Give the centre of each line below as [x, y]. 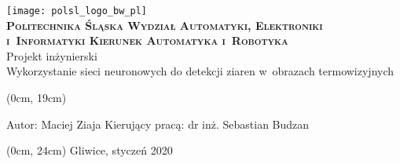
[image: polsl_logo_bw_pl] [77, 11]
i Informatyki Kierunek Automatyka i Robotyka [147, 40]
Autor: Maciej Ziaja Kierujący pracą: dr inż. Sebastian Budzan [158, 124]
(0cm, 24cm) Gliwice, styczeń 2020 [90, 150]
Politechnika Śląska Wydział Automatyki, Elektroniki [165, 25]
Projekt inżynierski [52, 55]
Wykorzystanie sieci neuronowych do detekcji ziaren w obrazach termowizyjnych [200, 71]
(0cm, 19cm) [37, 98]
